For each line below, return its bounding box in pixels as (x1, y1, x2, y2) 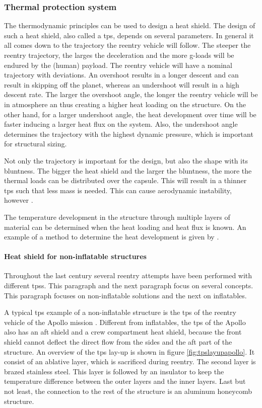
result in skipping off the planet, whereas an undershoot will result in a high (4, 79, 239, 90)
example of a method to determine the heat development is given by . (4, 231, 219, 242)
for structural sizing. (4, 138, 67, 149)
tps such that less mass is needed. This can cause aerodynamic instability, (4, 185, 232, 195)
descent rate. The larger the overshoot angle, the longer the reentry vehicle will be (4, 89, 258, 100)
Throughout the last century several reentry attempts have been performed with (4, 270, 252, 281)
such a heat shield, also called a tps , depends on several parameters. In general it (4, 30, 254, 40)
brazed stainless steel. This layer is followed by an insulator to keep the (4, 366, 224, 376)
